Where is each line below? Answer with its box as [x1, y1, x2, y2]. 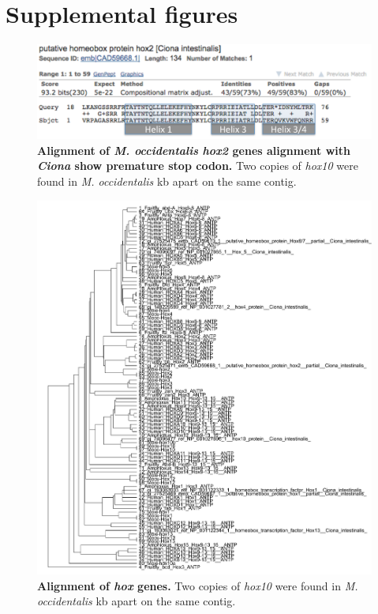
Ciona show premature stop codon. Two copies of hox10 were [37, 157, 358, 174]
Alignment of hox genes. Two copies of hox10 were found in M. [37, 577, 358, 593]
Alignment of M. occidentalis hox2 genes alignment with [37, 141, 350, 158]
